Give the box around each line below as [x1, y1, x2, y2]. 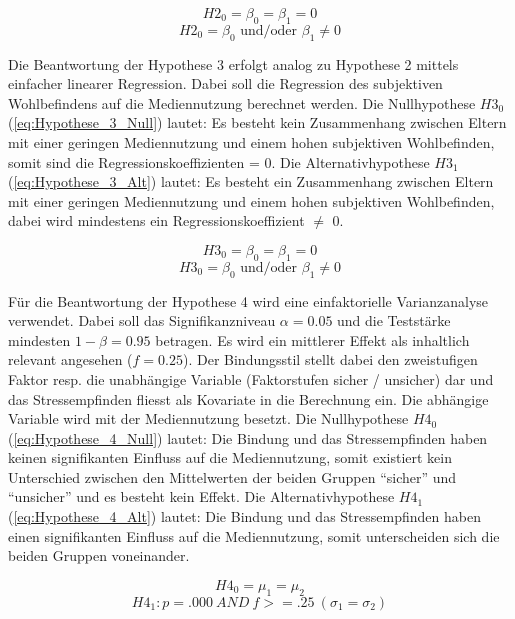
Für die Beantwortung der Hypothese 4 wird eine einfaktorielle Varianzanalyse [8, 290, 489, 311]
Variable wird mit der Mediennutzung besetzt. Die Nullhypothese [8, 408, 409, 429]
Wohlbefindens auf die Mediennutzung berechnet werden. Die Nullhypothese [8, 92, 476, 113]
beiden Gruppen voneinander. [8, 545, 190, 566]
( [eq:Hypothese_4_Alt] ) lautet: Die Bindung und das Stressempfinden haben [8, 506, 481, 527]
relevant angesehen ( [8, 349, 133, 370]
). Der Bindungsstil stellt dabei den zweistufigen [182, 349, 478, 370]
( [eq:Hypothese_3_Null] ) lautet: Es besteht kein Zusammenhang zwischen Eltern [8, 112, 507, 133]
